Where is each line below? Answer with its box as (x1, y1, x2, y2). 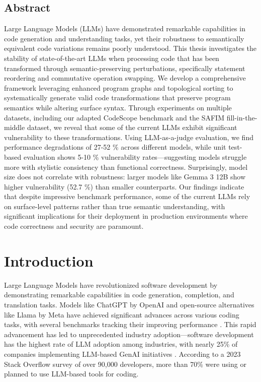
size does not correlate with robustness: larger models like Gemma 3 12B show (4, 171, 246, 182)
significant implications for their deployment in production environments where (4, 211, 248, 221)
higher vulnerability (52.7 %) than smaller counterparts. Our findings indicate (4, 181, 244, 192)
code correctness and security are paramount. (4, 221, 144, 231)
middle (4, 122, 25, 133)
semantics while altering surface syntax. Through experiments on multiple (4, 102, 232, 112)
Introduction (4, 250, 94, 271)
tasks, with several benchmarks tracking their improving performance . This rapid (4, 319, 256, 330)
